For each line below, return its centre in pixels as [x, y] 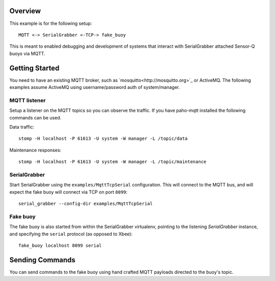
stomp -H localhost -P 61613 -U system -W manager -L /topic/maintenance [113, 162]
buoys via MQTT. [27, 53]
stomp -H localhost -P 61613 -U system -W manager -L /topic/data [103, 139]
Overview [25, 11]
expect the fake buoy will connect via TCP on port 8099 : [68, 192]
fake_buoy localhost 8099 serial [60, 245]
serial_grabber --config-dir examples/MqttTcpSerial [86, 204]
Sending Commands [43, 260]
